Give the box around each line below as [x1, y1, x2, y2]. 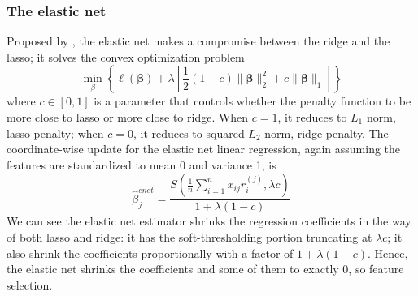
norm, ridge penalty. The [264, 124, 389, 141]
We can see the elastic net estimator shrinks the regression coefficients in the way [7, 212, 411, 230]
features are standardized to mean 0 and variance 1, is [7, 156, 276, 173]
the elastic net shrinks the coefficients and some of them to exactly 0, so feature [7, 260, 404, 277]
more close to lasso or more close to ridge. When [7, 109, 249, 125]
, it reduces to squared [133, 124, 245, 141]
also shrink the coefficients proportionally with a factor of [7, 244, 294, 261]
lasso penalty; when [7, 124, 104, 141]
